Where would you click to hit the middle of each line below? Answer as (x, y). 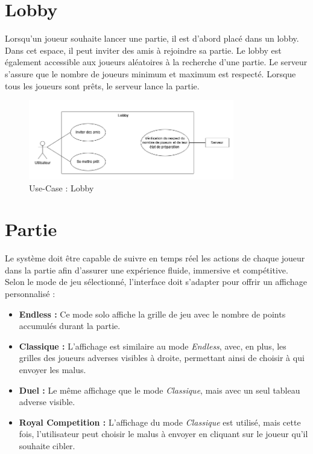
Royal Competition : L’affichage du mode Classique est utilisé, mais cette (160, 422)
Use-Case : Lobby (62, 187)
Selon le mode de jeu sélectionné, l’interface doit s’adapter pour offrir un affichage (156, 282)
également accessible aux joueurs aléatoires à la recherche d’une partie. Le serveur (156, 62)
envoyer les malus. (52, 370)
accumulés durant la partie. (70, 326)
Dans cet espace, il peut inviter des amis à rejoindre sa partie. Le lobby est (143, 50)
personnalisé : (30, 294)
